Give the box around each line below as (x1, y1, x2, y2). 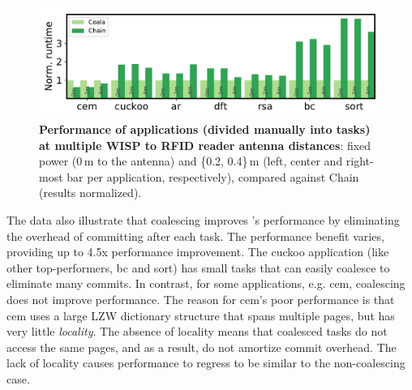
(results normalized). (39, 184, 142, 201)
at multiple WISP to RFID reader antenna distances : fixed (39, 136, 371, 153)
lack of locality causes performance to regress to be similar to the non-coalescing (6, 354, 406, 371)
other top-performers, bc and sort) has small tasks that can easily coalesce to (6, 259, 390, 276)
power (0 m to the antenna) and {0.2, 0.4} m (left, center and (39, 152, 343, 169)
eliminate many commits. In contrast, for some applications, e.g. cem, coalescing (6, 275, 406, 292)
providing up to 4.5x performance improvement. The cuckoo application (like (6, 243, 389, 260)
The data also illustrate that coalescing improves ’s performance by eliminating (6, 212, 400, 229)
